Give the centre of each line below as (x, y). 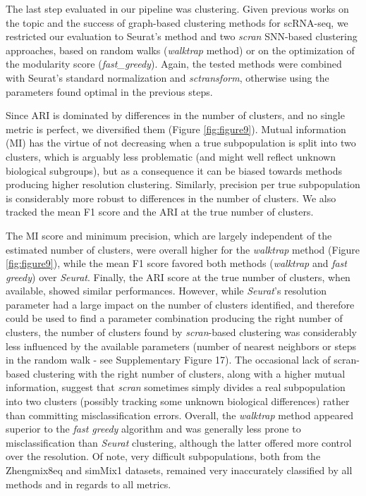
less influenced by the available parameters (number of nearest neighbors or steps (181, 346)
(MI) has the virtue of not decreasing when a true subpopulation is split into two (181, 143)
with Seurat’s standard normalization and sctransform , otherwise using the (167, 77)
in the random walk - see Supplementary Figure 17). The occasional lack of (168, 360)
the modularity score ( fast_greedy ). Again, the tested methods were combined (174, 64)
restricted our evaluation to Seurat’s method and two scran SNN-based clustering (182, 36)
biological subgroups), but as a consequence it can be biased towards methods (174, 170)
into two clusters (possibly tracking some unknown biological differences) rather (178, 401)
